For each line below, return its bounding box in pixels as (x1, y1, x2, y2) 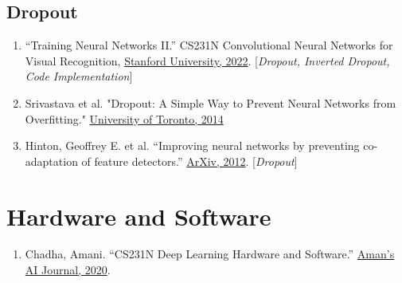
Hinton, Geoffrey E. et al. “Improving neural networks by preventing (25, 137, 360, 154)
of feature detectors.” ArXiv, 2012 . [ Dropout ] (81, 152, 298, 169)
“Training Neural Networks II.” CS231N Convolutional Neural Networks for (25, 37, 393, 53)
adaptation (25, 152, 78, 169)
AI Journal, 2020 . (25, 261, 111, 278)
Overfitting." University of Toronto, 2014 (25, 110, 224, 127)
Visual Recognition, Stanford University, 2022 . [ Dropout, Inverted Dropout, (25, 52, 390, 69)
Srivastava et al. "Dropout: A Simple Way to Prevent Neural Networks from (25, 94, 396, 111)
